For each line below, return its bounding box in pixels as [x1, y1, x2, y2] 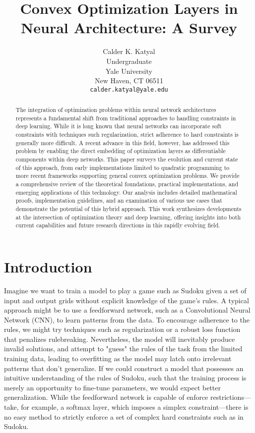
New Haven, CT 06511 [94, 75, 164, 86]
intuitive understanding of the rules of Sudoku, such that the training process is [4, 373, 247, 383]
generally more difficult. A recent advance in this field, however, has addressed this [15, 138, 230, 147]
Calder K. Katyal [103, 46, 155, 56]
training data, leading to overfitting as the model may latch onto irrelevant [4, 353, 232, 364]
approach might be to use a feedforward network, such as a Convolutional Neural [4, 305, 251, 315]
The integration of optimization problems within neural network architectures [15, 106, 216, 114]
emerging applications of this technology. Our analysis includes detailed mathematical [15, 188, 237, 196]
